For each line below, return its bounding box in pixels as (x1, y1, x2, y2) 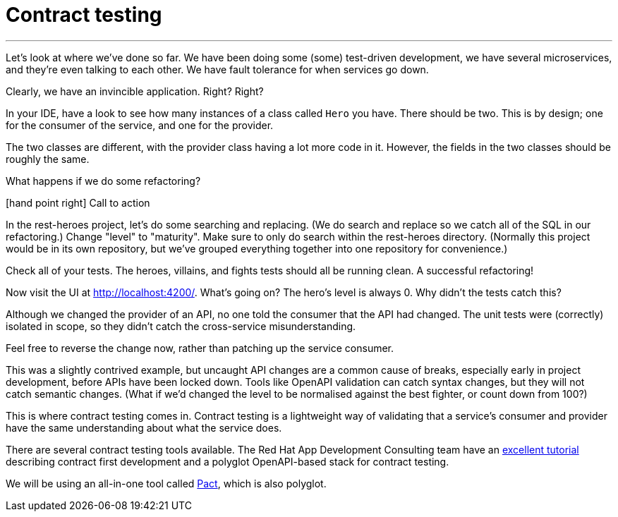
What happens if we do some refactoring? (6, 174, 201, 187)
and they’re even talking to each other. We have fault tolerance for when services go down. (6, 63, 429, 75)
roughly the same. (6, 152, 90, 165)
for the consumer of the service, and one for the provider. (6, 118, 274, 131)
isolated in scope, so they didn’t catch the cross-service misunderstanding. (6, 320, 356, 332)
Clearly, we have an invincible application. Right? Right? (6, 85, 264, 97)
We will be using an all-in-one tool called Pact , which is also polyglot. (6, 477, 327, 489)
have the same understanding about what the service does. (6, 421, 282, 434)
